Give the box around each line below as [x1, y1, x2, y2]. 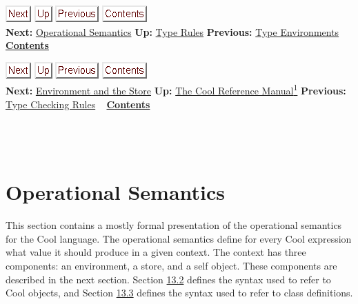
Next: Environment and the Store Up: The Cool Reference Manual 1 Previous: [6, 81, 346, 98]
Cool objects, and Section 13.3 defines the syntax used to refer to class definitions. [6, 285, 353, 300]
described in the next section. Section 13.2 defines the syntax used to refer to [6, 272, 331, 286]
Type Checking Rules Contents [6, 97, 150, 111]
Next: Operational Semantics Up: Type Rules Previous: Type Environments [6, 24, 339, 39]
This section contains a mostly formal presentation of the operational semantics [6, 218, 342, 232]
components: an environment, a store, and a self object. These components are [6, 258, 337, 272]
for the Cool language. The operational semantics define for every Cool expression [6, 231, 352, 245]
